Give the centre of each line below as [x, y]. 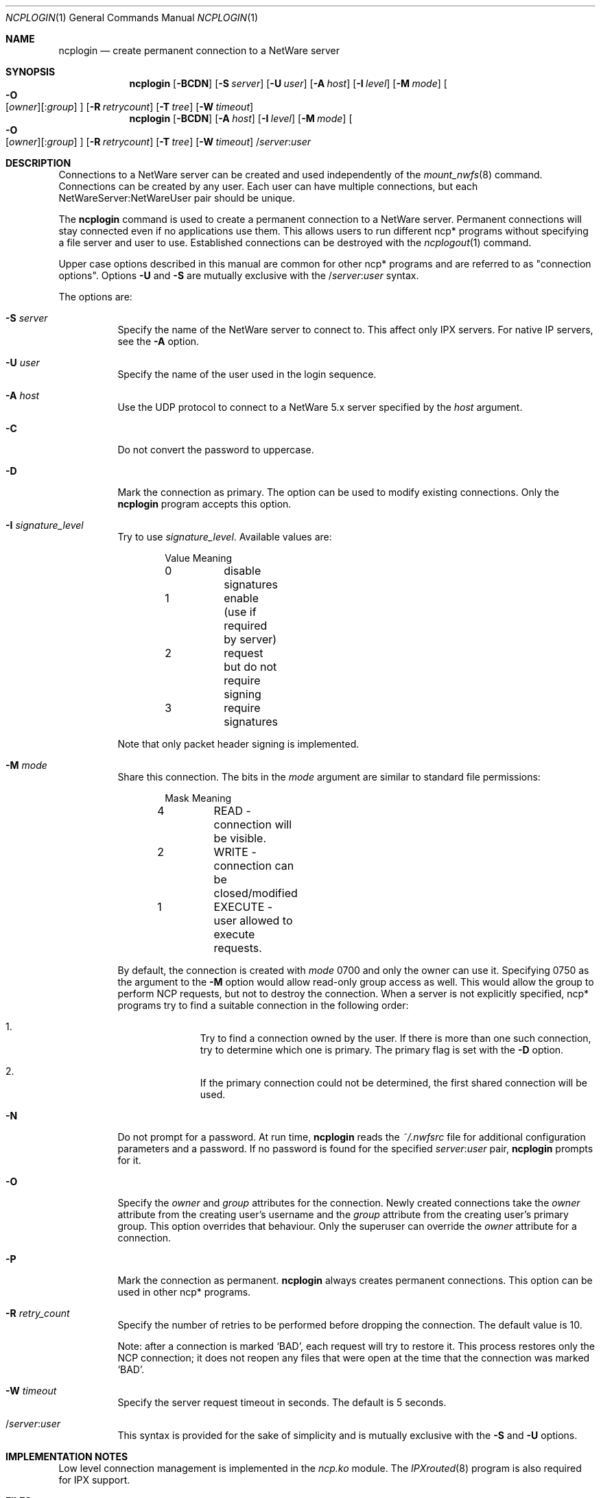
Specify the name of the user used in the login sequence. [247, 374]
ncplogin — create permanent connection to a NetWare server [199, 50]
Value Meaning [199, 558]
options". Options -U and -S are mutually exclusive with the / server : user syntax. [239, 275]
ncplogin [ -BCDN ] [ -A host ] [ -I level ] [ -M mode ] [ [241, 118]
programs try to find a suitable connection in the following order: [263, 1005]
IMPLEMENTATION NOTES [67, 1457]
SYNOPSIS [31, 72]
